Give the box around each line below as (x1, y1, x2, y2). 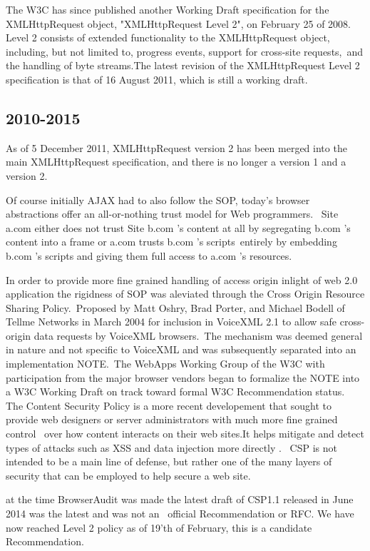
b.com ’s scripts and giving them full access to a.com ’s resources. (6, 248, 292, 263)
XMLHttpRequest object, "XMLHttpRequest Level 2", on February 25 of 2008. (6, 16, 351, 31)
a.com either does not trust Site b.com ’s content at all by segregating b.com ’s (6, 220, 351, 235)
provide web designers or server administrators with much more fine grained (6, 412, 338, 427)
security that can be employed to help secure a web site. (6, 467, 251, 482)
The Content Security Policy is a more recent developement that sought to (6, 398, 332, 413)
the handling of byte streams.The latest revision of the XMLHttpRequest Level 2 (6, 58, 360, 73)
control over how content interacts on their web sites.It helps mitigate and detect (6, 426, 364, 441)
